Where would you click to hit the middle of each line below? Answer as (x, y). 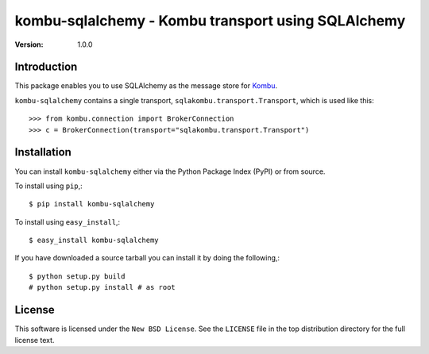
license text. (35, 340)
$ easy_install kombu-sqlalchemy (94, 240)
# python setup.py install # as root (102, 287)
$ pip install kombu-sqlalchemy (92, 204)
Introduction (46, 67)
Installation (43, 152)
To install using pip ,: (48, 186)
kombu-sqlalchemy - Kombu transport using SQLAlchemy (210, 21)
